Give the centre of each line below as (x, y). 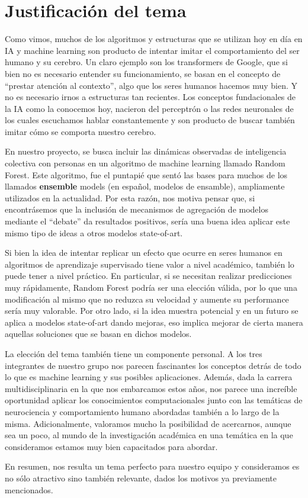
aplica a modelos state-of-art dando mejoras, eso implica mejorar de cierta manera (154, 322)
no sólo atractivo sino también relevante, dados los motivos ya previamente (141, 478)
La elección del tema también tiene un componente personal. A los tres (134, 353)
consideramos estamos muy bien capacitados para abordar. (111, 446)
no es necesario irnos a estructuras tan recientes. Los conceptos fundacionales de (150, 97)
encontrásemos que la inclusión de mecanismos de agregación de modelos (137, 209)
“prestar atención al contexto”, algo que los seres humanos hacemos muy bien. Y (151, 85)
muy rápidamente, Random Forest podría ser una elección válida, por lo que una (151, 287)
